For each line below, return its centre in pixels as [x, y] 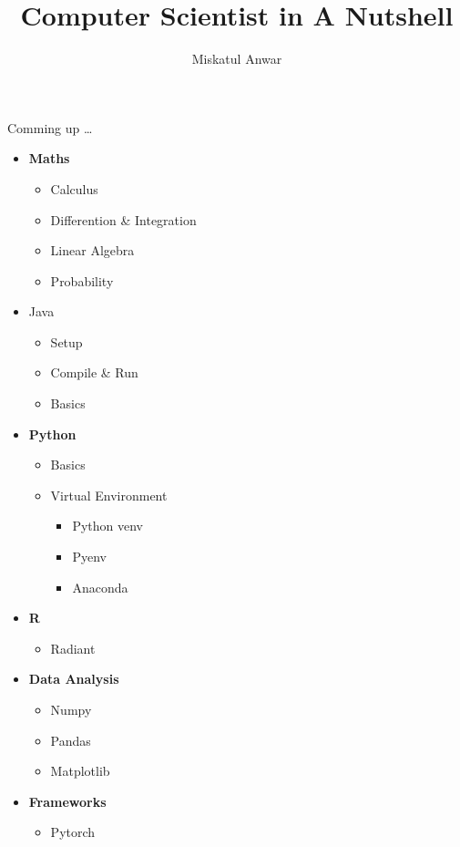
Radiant [73, 648]
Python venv [107, 526]
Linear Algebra [92, 250]
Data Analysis [74, 679]
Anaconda [100, 587]
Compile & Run [94, 372]
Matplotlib [80, 771]
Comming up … [50, 127]
